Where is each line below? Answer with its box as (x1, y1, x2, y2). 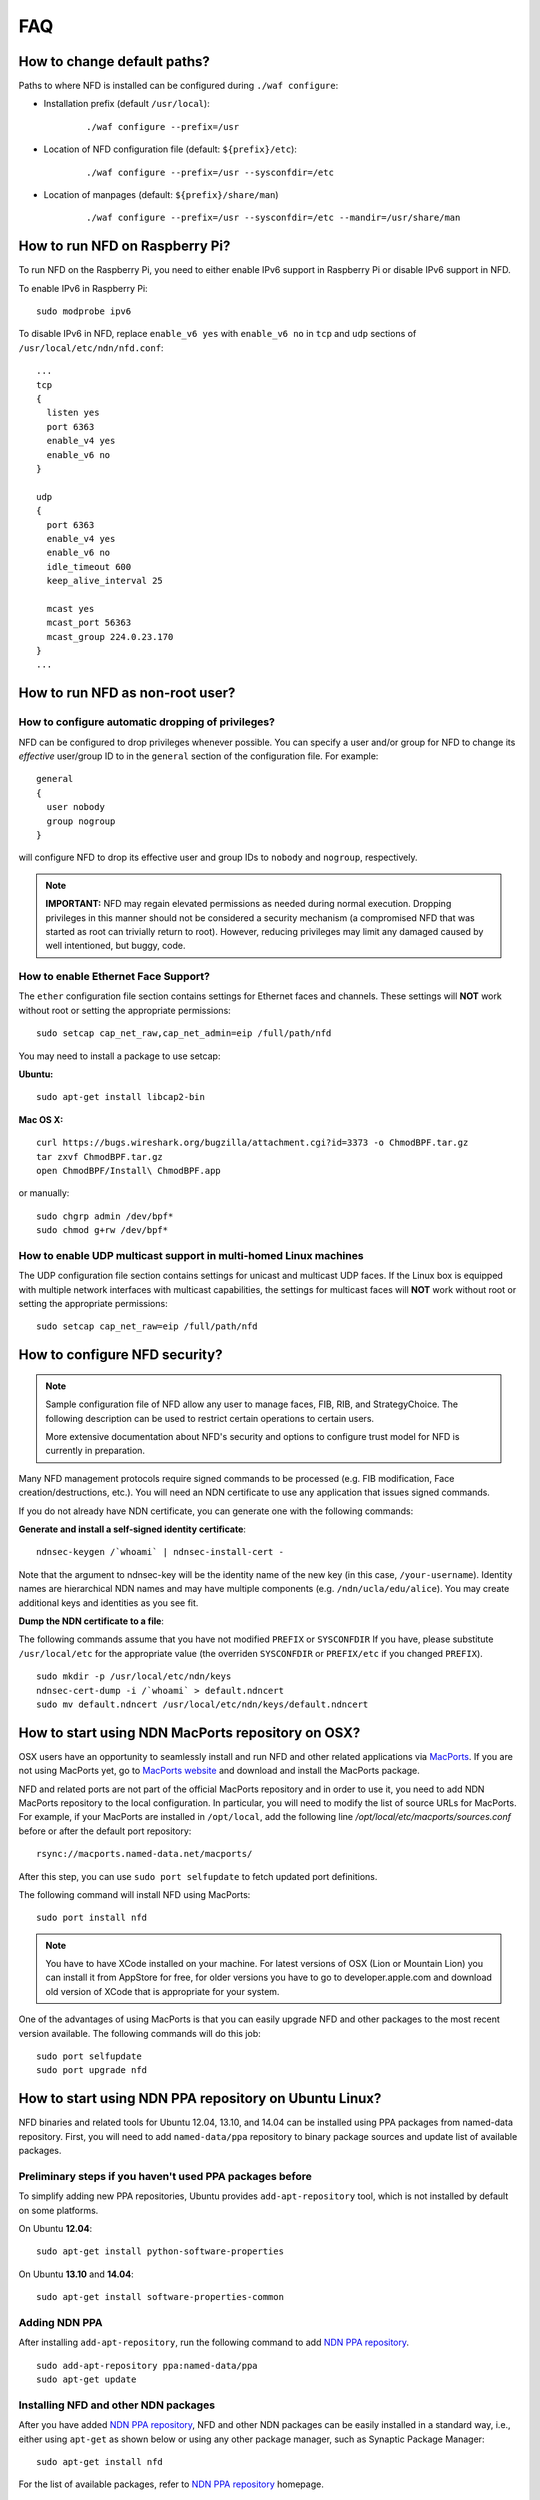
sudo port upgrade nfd (36, 2065, 148, 2076)
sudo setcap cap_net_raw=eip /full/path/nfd (36, 1321, 259, 1332)
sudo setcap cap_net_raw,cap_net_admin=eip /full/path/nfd (36, 1028, 332, 1039)
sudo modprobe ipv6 (36, 306, 132, 317)
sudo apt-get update (36, 2374, 137, 2385)
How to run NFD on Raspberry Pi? (18, 238, 231, 255)
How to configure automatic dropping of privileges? (18, 715, 275, 729)
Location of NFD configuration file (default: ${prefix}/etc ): (43, 143, 297, 155)
